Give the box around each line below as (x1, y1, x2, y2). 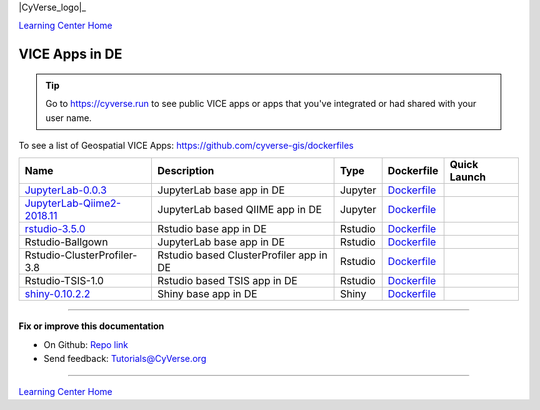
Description (157, 164, 215, 178)
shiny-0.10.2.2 (24, 287, 91, 301)
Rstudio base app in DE (157, 222, 267, 236)
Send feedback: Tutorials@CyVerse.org (43, 353, 207, 365)
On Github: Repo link (43, 338, 129, 350)
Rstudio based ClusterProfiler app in (157, 248, 328, 262)
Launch (449, 170, 487, 184)
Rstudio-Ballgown (24, 235, 109, 249)
